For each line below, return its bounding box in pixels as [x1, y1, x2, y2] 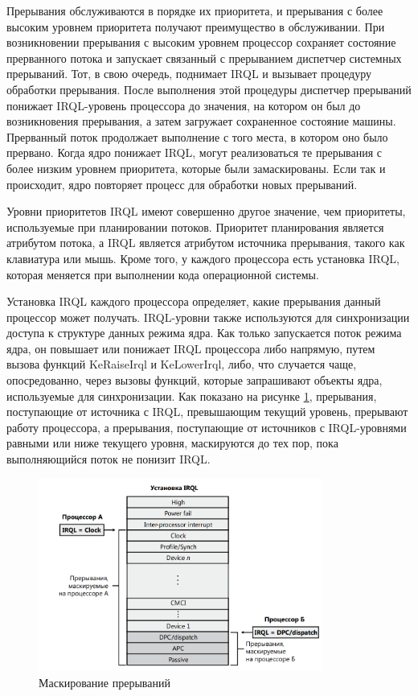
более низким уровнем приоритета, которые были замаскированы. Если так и [6, 159, 386, 176]
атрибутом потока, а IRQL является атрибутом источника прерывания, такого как [6, 234, 405, 251]
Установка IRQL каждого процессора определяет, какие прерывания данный [6, 293, 381, 310]
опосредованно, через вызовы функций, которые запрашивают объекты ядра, [6, 372, 383, 389]
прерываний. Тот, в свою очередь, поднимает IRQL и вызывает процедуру [6, 65, 372, 82]
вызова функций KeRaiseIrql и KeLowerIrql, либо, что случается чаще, [6, 356, 357, 373]
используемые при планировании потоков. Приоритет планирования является [6, 218, 384, 235]
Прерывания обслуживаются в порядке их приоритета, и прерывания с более [6, 2, 383, 19]
